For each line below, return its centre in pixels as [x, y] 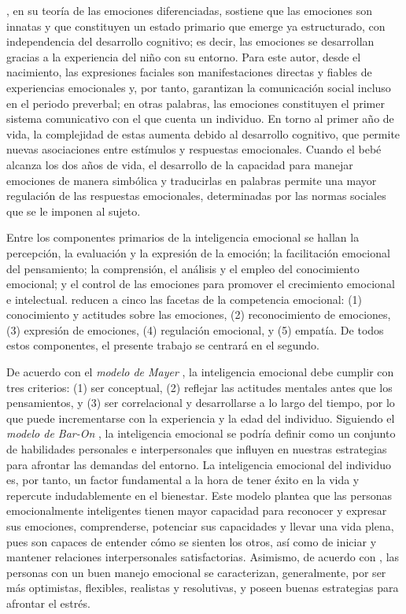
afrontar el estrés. [48, 603]
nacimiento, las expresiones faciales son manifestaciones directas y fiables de [189, 72]
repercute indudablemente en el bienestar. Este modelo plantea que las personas [199, 495]
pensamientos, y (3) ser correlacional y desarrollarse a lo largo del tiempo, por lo [201, 403]
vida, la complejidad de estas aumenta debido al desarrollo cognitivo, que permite [203, 133]
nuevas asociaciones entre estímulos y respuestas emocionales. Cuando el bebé [194, 149]
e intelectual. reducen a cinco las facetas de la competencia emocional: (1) [185, 299]
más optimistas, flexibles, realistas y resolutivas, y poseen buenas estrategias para [203, 588]
